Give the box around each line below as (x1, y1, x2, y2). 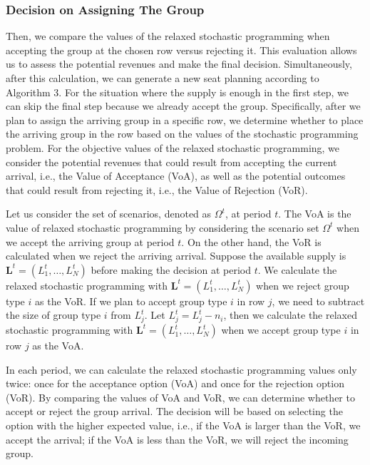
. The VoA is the (278, 206, 351, 221)
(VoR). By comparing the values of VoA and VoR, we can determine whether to (6, 389, 355, 404)
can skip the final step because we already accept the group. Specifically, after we (6, 98, 361, 113)
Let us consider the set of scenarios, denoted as (6, 206, 212, 221)
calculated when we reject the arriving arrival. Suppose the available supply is (6, 248, 346, 263)
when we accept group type (221, 322, 341, 337)
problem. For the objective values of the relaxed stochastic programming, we (6, 140, 340, 155)
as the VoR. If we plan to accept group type (35, 293, 227, 308)
